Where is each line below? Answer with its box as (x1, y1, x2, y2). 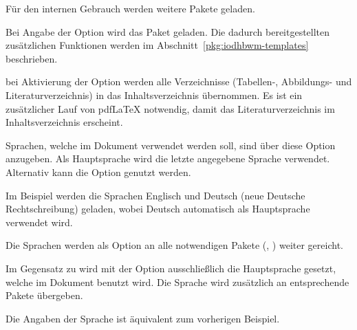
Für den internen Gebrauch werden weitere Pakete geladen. (6, 1, 255, 15)
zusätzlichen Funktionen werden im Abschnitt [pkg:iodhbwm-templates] (6, 38, 309, 52)
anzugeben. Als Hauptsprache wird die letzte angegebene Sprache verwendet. (6, 151, 330, 166)
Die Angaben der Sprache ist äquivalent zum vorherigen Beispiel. (6, 311, 280, 325)
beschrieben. (6, 51, 58, 65)
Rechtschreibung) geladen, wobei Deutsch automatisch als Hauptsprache (6, 201, 310, 216)
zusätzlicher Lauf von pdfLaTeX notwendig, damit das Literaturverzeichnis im (6, 101, 335, 115)
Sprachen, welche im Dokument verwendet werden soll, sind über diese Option (6, 137, 336, 152)
